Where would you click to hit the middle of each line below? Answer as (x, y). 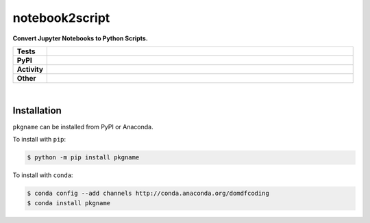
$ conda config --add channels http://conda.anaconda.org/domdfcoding (148, 194)
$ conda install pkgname (69, 203)
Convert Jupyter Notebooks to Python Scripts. (81, 38)
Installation (37, 110)
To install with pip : (39, 140)
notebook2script (61, 18)
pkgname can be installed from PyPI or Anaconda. (83, 127)
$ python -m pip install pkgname (83, 158)
